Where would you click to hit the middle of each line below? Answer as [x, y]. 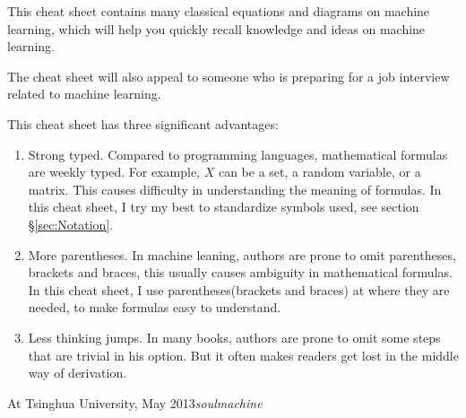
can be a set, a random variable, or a [319, 172]
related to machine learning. [84, 94]
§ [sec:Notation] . [71, 224]
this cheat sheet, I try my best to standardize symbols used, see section [224, 207]
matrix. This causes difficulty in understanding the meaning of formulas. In [235, 189]
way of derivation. [78, 373]
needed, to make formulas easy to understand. [155, 307]
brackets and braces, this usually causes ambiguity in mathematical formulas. [240, 272]
